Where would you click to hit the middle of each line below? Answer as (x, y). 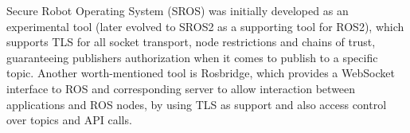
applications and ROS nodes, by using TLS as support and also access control (197, 104)
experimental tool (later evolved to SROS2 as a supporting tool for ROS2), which (205, 26)
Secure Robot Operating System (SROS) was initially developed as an (178, 10)
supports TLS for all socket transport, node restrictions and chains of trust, (191, 42)
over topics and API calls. (69, 120)
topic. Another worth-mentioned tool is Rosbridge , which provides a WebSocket (201, 73)
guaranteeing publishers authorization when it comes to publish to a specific (192, 57)
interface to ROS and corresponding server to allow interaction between (181, 88)
